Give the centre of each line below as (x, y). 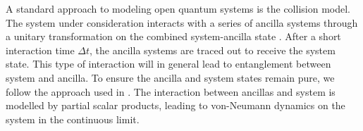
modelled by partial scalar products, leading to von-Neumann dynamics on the (176, 105)
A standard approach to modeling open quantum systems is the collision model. (178, 8)
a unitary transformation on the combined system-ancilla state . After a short (173, 36)
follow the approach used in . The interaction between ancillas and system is (171, 91)
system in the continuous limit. (73, 119)
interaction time (40, 50)
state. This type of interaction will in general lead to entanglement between (168, 64)
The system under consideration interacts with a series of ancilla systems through (182, 22)
